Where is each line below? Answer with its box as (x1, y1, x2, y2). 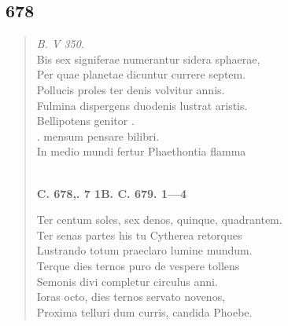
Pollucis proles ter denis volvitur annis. (36, 81, 225, 97)
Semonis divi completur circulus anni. (36, 273, 218, 289)
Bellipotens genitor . (36, 112, 135, 129)
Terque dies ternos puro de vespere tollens (36, 257, 240, 273)
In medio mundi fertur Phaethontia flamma (36, 143, 246, 159)
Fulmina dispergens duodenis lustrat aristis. (36, 97, 248, 113)
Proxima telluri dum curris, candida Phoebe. (36, 303, 253, 320)
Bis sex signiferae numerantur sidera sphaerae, (36, 50, 260, 67)
